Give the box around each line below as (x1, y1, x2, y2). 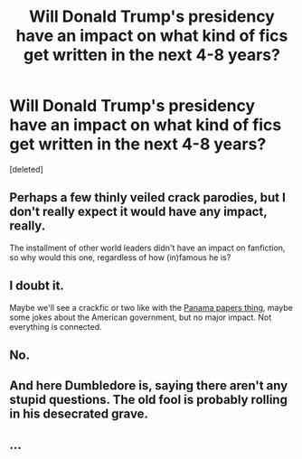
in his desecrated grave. (9, 407, 149, 422)
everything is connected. (9, 321, 102, 332)
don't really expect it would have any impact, (9, 204, 268, 220)
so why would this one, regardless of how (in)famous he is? (9, 251, 231, 263)
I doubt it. (9, 278, 65, 294)
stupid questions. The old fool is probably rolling (9, 392, 288, 407)
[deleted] (9, 164, 43, 174)
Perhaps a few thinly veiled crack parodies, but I (9, 190, 287, 205)
